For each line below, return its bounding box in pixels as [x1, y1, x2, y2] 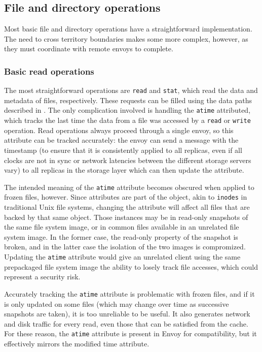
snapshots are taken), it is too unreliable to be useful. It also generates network [4, 308, 250, 319]
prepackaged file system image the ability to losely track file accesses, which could [4, 261, 258, 272]
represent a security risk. [4, 271, 81, 282]
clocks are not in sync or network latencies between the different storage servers [4, 154, 251, 165]
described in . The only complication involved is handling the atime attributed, [4, 105, 251, 115]
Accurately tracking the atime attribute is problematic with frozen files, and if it [4, 288, 255, 299]
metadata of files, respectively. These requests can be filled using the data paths [4, 94, 252, 105]
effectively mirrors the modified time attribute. [4, 338, 149, 348]
